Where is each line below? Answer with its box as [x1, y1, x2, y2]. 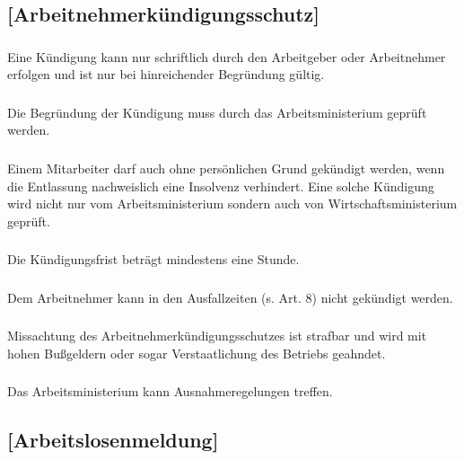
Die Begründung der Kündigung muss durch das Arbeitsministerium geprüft [7, 102, 427, 121]
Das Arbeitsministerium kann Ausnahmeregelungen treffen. [7, 382, 333, 401]
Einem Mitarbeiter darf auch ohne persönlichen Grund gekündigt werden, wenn [7, 158, 445, 177]
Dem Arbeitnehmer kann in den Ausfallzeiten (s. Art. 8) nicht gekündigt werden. [7, 287, 453, 306]
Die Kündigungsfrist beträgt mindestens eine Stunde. [7, 250, 300, 269]
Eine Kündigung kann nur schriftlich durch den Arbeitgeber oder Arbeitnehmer [7, 47, 446, 66]
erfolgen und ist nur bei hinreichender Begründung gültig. [7, 65, 325, 84]
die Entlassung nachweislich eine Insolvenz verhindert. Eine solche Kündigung [7, 176, 434, 195]
